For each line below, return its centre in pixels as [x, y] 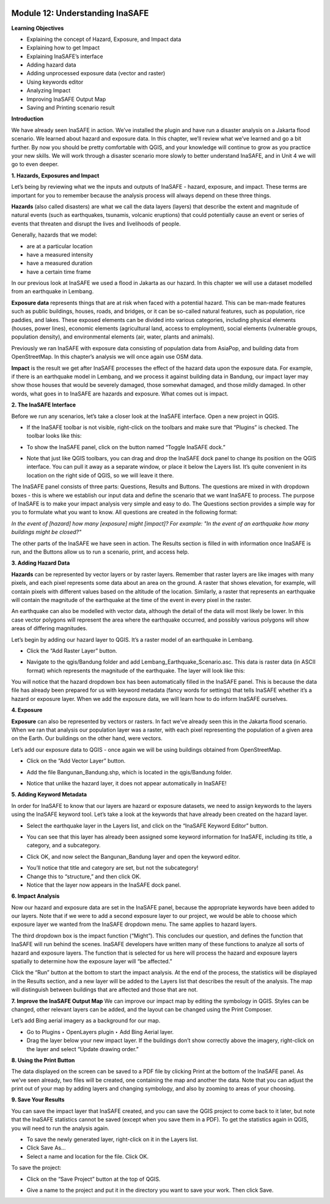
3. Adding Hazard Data [41, 563]
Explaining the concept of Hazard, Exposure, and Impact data [104, 39]
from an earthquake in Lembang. [53, 292]
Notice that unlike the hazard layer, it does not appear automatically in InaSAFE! [127, 783]
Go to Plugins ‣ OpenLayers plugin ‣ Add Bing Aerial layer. [100, 1032]
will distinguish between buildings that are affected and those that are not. [105, 989]
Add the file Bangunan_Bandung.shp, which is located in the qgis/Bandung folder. [129, 772]
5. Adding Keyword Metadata [49, 795]
